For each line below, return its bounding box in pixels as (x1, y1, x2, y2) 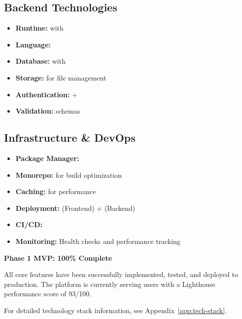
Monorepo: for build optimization (15, 169, 122, 180)
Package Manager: (15, 153, 79, 163)
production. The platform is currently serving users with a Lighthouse (4, 279, 215, 289)
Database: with (15, 56, 66, 66)
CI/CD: (15, 219, 43, 230)
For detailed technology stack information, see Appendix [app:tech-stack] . (4, 305, 227, 315)
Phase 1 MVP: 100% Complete (4, 252, 112, 263)
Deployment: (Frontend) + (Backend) (15, 202, 136, 213)
